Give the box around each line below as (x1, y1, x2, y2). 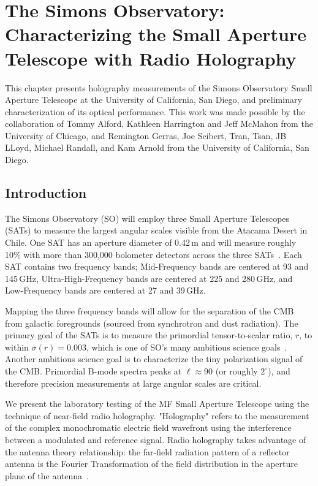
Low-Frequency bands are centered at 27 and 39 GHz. (5, 284, 206, 297)
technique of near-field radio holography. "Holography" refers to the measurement (5, 409, 309, 422)
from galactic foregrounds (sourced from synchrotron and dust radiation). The (5, 316, 298, 329)
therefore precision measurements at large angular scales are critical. (5, 376, 262, 389)
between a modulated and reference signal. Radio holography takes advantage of (5, 433, 306, 446)
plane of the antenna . (5, 469, 89, 482)
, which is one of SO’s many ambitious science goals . (86, 340, 287, 353)
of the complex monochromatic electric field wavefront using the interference (5, 421, 292, 434)
